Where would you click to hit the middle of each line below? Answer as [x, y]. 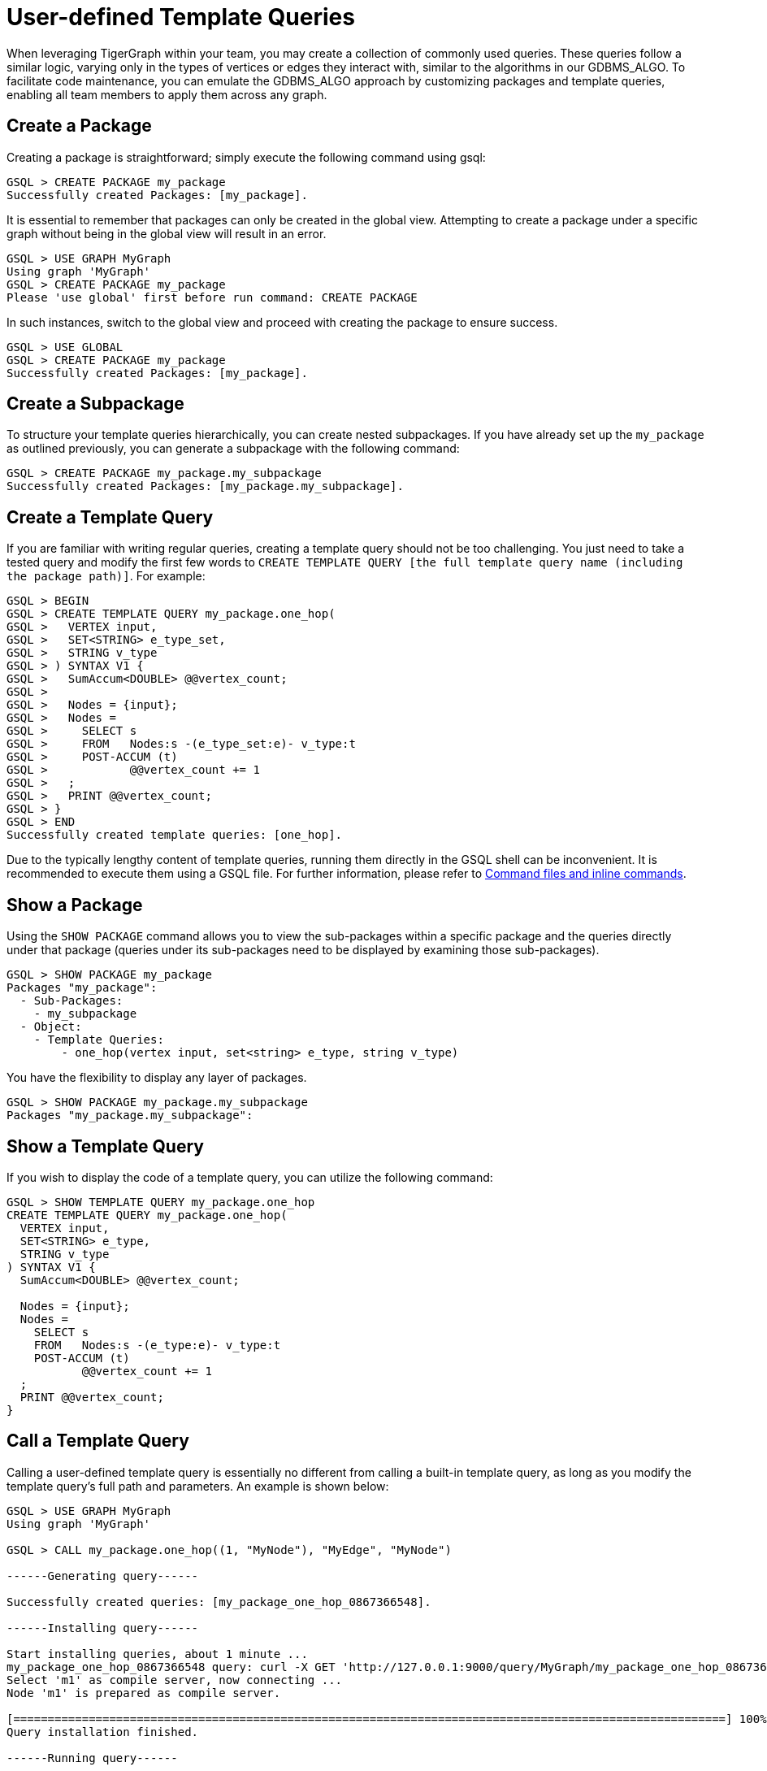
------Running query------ [92, 1758]
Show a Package [75, 905]
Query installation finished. [103, 1732]
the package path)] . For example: [106, 576]
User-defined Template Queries [181, 17]
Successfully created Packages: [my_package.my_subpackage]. [205, 486]
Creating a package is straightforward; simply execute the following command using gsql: [246, 157]
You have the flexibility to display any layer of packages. [157, 1078]
